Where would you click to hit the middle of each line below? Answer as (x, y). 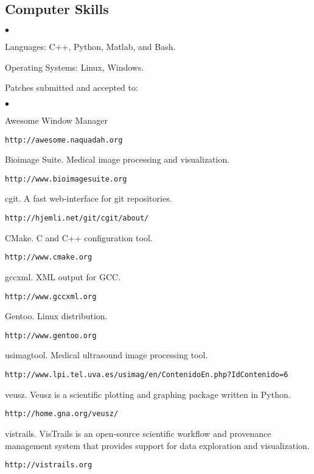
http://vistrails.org (49, 465)
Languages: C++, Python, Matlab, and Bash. (90, 47)
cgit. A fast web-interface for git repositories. (89, 198)
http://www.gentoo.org (51, 335)
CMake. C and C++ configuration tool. (79, 237)
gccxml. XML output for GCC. (63, 276)
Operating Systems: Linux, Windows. (75, 67)
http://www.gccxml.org (51, 296)
